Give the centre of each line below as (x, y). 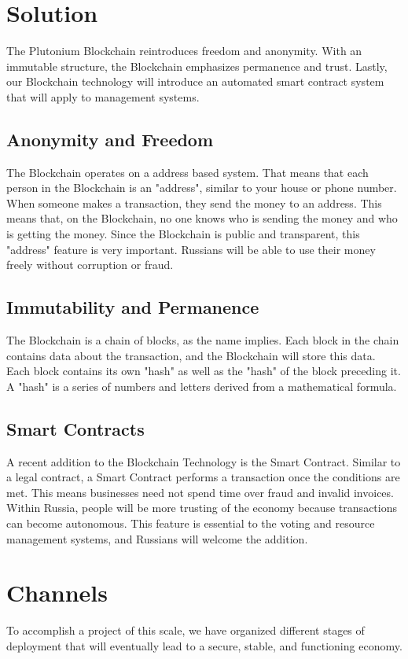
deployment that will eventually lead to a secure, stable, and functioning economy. (204, 645)
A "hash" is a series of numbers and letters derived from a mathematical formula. (202, 386)
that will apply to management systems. (103, 96)
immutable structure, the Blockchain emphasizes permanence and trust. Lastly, (197, 66)
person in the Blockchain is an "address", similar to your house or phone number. (202, 188)
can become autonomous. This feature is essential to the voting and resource (191, 523)
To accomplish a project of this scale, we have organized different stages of (186, 630)
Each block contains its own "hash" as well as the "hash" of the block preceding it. (204, 371)
